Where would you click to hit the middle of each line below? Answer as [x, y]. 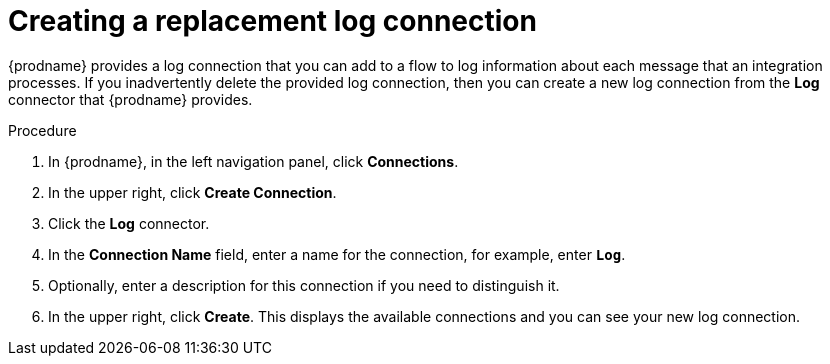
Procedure [42, 130]
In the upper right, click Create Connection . [192, 192]
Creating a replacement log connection [272, 21]
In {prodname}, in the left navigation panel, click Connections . [253, 161]
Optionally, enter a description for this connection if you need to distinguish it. [304, 285]
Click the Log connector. [129, 223]
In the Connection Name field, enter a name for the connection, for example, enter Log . [337, 254]
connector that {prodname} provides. [130, 99]
